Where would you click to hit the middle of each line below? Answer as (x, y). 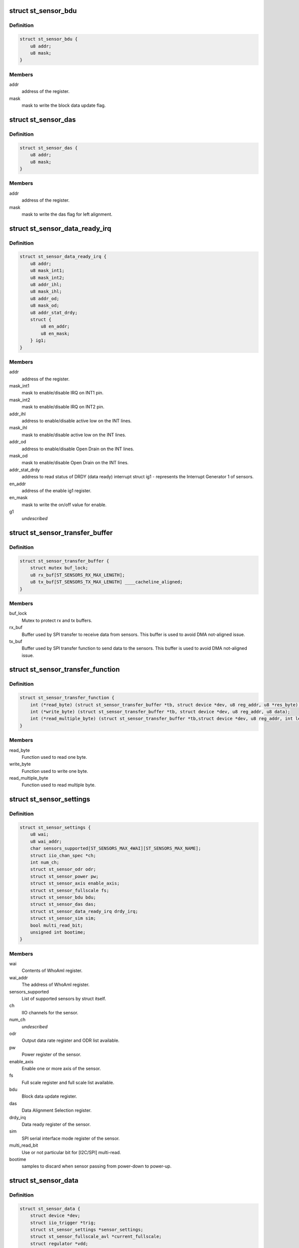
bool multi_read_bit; (57, 925)
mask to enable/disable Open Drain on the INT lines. (75, 463)
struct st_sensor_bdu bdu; (63, 897)
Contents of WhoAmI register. (52, 970)
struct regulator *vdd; (59, 1244)
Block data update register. (49, 1096)
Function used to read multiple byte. (59, 785)
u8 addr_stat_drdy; (54, 312)
